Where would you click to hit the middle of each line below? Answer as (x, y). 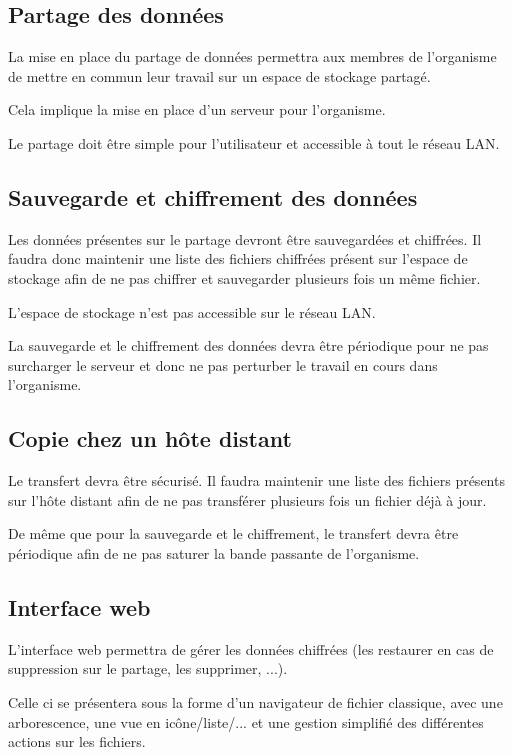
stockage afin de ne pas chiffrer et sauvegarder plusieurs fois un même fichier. (244, 277)
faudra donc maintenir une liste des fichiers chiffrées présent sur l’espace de (238, 258)
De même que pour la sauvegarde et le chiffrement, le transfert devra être (233, 533)
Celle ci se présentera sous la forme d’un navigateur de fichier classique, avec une (255, 701)
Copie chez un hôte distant (150, 438)
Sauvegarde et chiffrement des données (213, 196)
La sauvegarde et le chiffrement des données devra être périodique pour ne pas (248, 345)
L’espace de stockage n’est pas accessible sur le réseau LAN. (192, 311)
